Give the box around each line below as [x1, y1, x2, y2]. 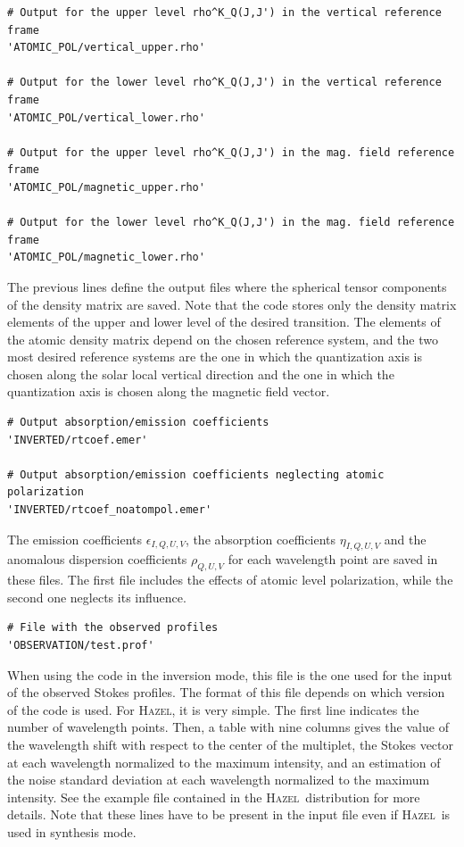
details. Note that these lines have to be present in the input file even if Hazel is [7, 805, 451, 824]
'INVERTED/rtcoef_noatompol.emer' [7, 503, 212, 517]
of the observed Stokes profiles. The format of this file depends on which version [7, 683, 445, 702]
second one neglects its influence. [7, 587, 186, 606]
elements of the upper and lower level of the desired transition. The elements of [7, 312, 441, 331]
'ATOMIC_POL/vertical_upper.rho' [7, 41, 205, 54]
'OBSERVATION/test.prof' [7, 639, 154, 652]
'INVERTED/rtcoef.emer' [7, 433, 148, 446]
